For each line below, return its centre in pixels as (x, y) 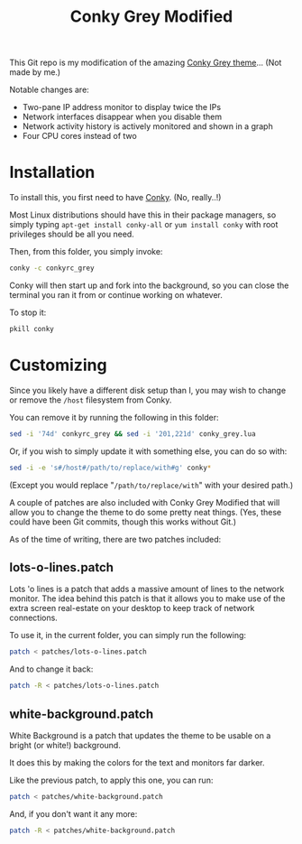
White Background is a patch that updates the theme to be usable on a (140, 735)
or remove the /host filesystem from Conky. (91, 400)
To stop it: (28, 312)
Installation (52, 172)
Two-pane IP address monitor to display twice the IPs (122, 107)
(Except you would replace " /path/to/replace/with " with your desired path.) (151, 485)
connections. (34, 618)
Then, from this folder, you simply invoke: (86, 252)
